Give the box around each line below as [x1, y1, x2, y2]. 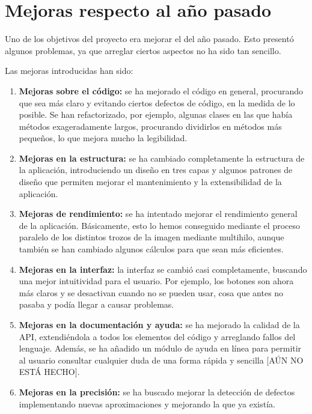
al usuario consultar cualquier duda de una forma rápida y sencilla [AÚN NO [19, 353, 304, 366]
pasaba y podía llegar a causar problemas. [19, 298, 174, 311]
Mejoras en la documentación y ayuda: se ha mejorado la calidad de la [19, 318, 300, 330]
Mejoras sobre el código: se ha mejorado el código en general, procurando [19, 84, 304, 97]
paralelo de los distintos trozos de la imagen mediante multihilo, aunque [19, 231, 284, 243]
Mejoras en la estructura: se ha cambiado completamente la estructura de [19, 151, 305, 164]
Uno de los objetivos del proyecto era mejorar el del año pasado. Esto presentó [5, 32, 294, 45]
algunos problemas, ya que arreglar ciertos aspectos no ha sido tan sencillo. [5, 44, 281, 56]
